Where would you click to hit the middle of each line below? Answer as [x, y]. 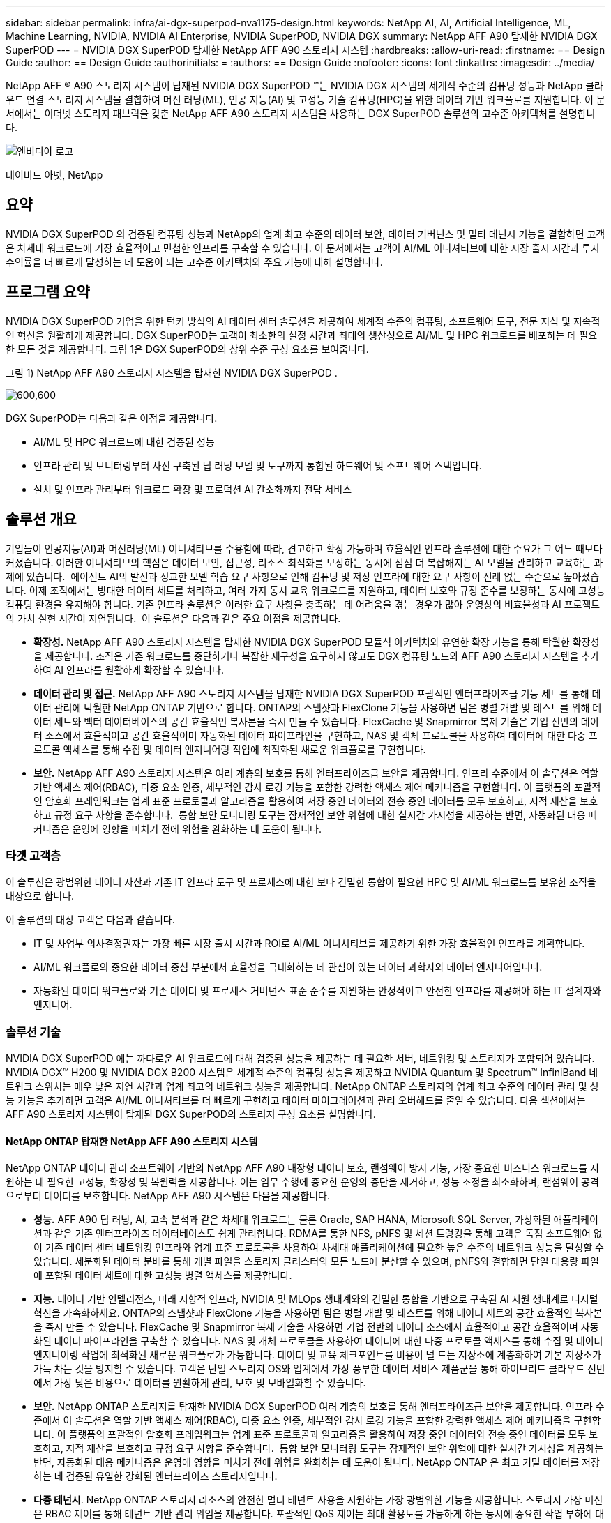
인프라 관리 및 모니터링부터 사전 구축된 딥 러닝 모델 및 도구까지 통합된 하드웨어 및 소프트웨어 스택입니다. [258, 465]
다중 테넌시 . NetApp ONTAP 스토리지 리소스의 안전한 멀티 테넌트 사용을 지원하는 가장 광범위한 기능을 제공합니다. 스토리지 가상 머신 [318, 1500]
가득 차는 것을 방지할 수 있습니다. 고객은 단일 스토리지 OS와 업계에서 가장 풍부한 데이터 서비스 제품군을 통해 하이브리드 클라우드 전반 [319, 1369]
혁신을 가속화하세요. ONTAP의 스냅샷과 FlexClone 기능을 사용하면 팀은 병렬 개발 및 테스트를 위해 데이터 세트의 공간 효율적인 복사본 [318, 1313]
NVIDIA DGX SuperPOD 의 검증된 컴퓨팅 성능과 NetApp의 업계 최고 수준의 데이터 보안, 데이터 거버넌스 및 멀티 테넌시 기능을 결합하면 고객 [305, 234]
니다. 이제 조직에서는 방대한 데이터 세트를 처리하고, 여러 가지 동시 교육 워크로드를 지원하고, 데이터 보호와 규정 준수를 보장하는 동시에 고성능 [305, 590]
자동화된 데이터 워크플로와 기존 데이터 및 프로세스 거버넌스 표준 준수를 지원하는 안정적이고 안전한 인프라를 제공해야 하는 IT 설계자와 [317, 991]
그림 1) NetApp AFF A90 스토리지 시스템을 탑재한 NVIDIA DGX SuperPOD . [172, 372]
